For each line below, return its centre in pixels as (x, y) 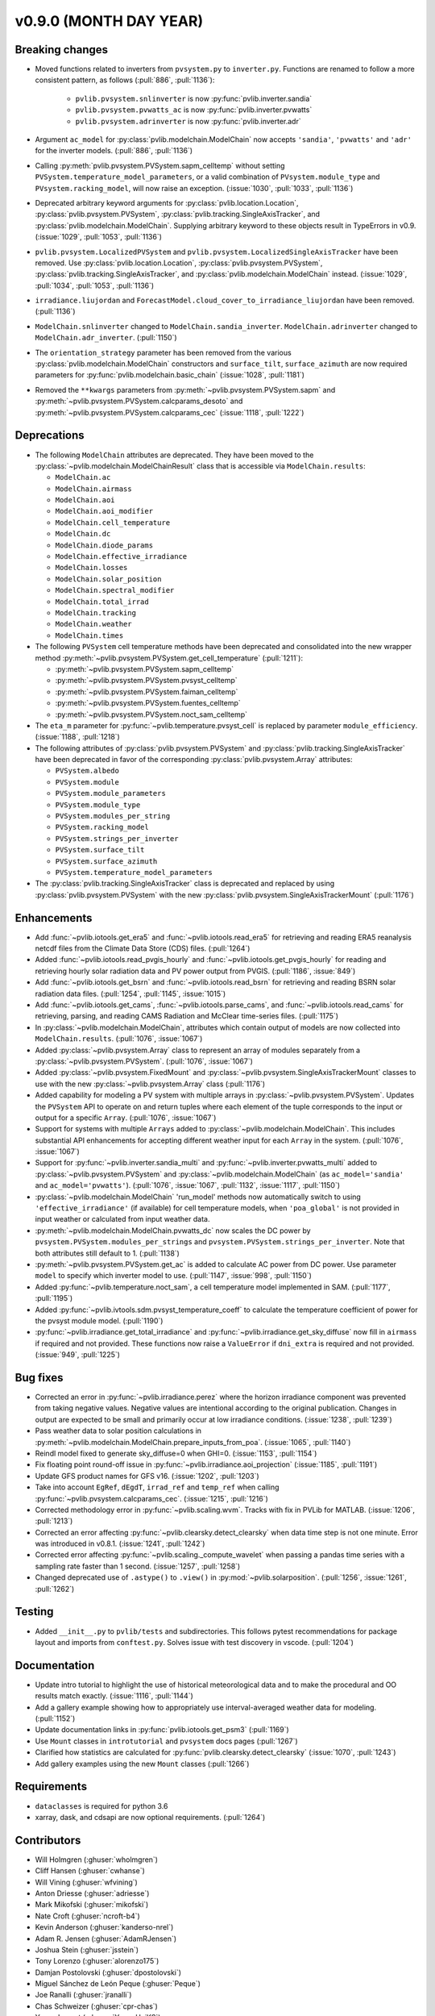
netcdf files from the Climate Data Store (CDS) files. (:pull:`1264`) (143, 948)
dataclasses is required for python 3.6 (101, 1806)
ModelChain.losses (91, 568)
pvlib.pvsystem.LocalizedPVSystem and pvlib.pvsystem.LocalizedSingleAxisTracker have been (217, 252)
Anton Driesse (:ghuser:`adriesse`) (92, 1893)
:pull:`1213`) (54, 1521)
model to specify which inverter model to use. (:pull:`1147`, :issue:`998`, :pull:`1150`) (173, 1276)
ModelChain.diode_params (104, 545)
